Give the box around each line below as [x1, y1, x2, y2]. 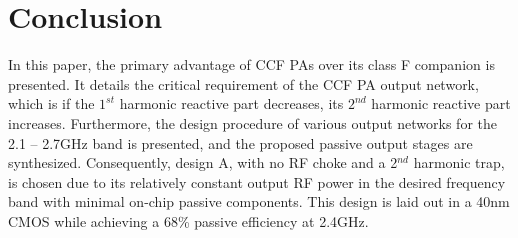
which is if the [8, 93, 95, 114]
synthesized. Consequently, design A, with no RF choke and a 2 [8, 152, 398, 173]
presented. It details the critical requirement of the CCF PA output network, [8, 73, 479, 94]
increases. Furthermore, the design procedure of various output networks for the [8, 112, 498, 133]
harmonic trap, [413, 152, 505, 173]
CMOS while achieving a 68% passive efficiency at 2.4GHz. [8, 210, 369, 231]
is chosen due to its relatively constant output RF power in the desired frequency [8, 171, 506, 192]
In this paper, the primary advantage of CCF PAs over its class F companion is [8, 54, 495, 75]
